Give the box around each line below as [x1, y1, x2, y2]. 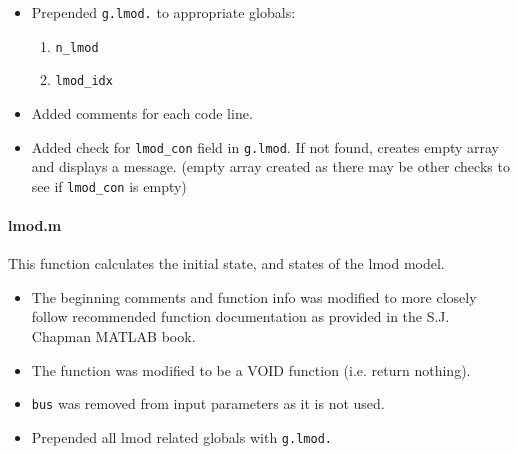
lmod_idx [55, 74, 113, 89]
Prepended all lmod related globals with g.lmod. [31, 426, 332, 447]
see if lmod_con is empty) [31, 175, 187, 196]
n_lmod [55, 40, 99, 55]
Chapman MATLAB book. [31, 326, 196, 347]
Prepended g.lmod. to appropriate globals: [31, 2, 296, 22]
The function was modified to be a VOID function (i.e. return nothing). [31, 359, 471, 380]
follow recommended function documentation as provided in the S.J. [31, 306, 450, 327]
